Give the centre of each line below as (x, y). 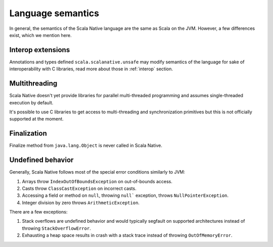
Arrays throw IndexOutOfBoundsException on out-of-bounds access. (97, 181)
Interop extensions (40, 50)
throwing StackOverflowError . (56, 228)
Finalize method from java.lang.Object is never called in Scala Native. (86, 146)
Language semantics (54, 13)
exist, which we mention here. (40, 35)
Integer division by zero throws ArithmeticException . (81, 202)
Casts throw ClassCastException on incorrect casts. (79, 188)
